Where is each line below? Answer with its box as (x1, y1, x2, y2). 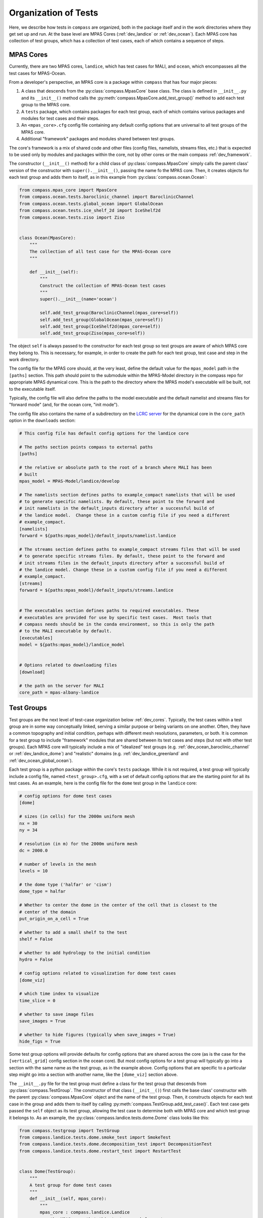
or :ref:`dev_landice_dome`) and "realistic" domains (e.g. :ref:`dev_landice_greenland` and (9, 751, 188, 757)
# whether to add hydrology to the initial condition (19, 950, 150, 955)
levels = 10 (19, 868, 48, 874)
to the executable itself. (9, 386, 56, 392)
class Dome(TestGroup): (19, 1168, 76, 1174)
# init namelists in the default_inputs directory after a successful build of (19, 506, 215, 511)
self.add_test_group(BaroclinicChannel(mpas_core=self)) (39, 310, 179, 316)
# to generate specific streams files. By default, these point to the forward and (19, 553, 225, 559)
